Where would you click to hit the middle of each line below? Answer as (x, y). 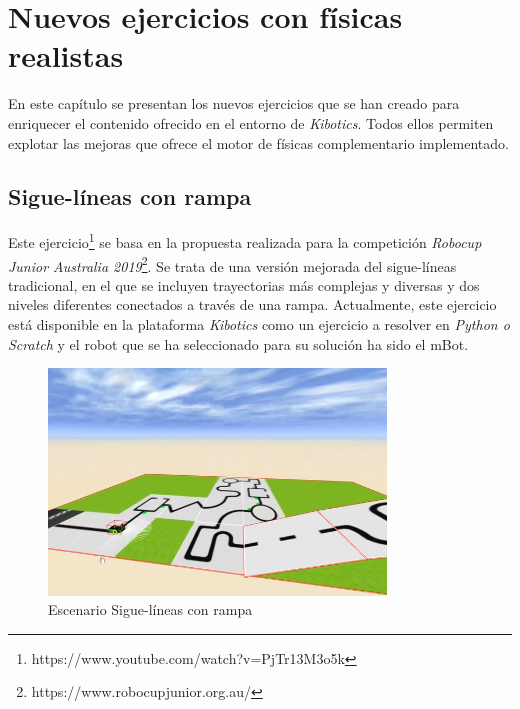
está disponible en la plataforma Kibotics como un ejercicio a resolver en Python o (259, 323)
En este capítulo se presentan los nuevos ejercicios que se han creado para (234, 103)
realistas (66, 55)
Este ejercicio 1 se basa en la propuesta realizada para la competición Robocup (245, 240)
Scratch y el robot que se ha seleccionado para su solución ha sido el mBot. (238, 343)
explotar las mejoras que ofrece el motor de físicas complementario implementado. (258, 142)
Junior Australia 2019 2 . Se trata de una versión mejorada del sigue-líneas (232, 264)
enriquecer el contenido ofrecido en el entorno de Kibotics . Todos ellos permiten (251, 122)
